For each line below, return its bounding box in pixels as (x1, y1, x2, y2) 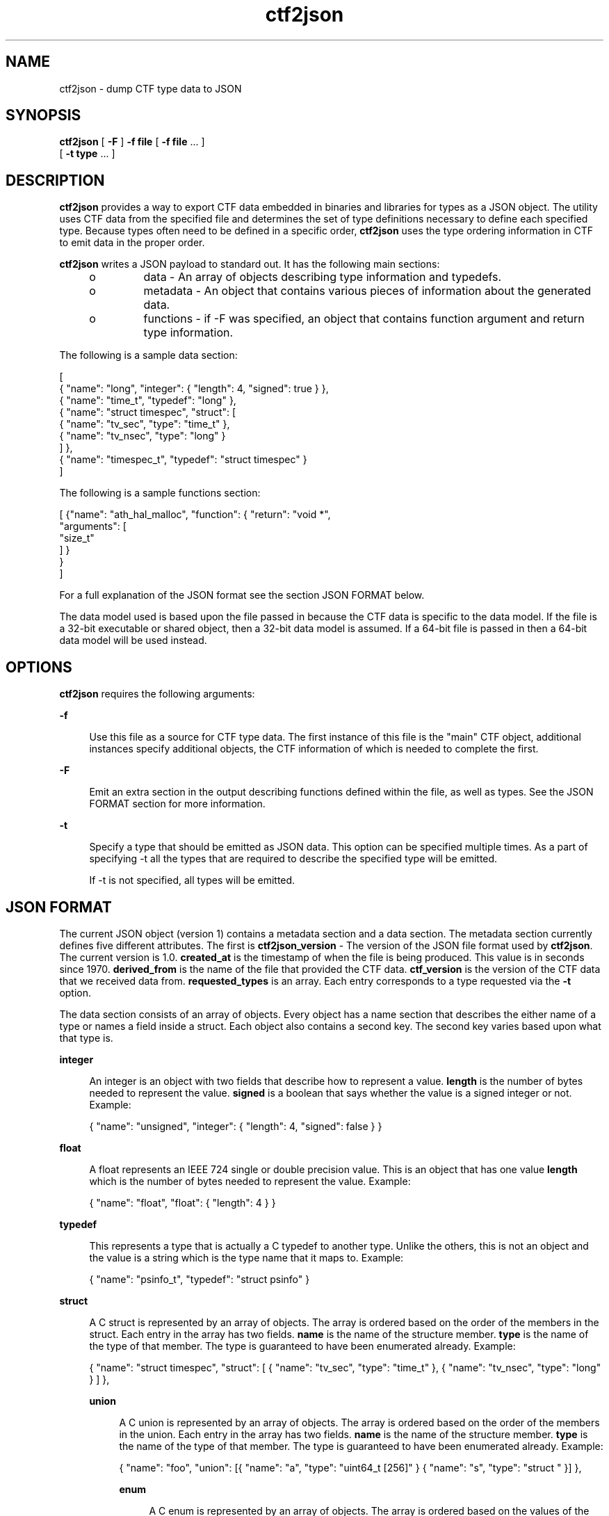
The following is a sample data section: (59, 349, 238, 362)
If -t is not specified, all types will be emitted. (89, 874, 295, 887)
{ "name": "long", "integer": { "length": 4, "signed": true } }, (59, 382, 329, 395)
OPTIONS (6, 658, 72, 676)
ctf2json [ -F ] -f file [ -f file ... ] (59, 136, 205, 148)
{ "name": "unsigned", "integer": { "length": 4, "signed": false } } (89, 1120, 382, 1132)
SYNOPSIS (6, 106, 81, 124)
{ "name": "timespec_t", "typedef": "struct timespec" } (59, 453, 307, 466)
